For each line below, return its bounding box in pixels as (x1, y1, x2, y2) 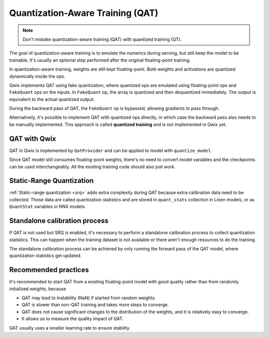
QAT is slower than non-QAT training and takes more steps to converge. (21, 302, 169, 308)
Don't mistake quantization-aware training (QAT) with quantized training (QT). (22, 36, 182, 42)
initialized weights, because (9, 286, 66, 292)
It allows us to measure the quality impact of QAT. (21, 316, 124, 322)
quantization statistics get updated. (9, 253, 82, 258)
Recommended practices (9, 266, 89, 274)
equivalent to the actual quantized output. (9, 96, 95, 102)
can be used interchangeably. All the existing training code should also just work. (9, 164, 176, 169)
